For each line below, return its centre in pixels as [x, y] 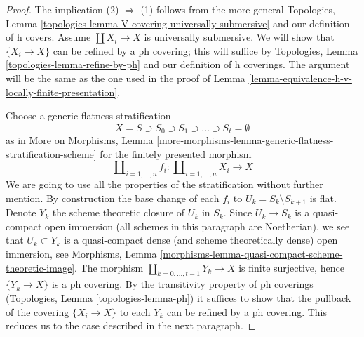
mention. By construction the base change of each [113, 198]
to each [135, 311]
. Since [238, 212]
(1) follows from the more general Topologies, [238, 9]
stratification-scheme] [51, 153]
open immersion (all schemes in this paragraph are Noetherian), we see [197, 226]
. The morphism [109, 267]
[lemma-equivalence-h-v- [300, 78]
